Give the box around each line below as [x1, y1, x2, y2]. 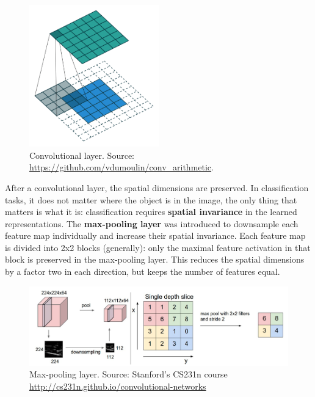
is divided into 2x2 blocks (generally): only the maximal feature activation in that [5, 241, 311, 253]
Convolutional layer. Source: [29, 148, 134, 161]
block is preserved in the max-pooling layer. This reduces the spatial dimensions [5, 253, 305, 266]
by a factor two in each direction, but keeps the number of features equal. [5, 265, 280, 278]
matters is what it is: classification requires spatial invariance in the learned [5, 205, 297, 218]
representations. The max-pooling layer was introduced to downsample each [5, 217, 299, 230]
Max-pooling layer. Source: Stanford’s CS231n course [29, 368, 228, 381]
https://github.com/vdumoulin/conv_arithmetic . [29, 161, 214, 173]
